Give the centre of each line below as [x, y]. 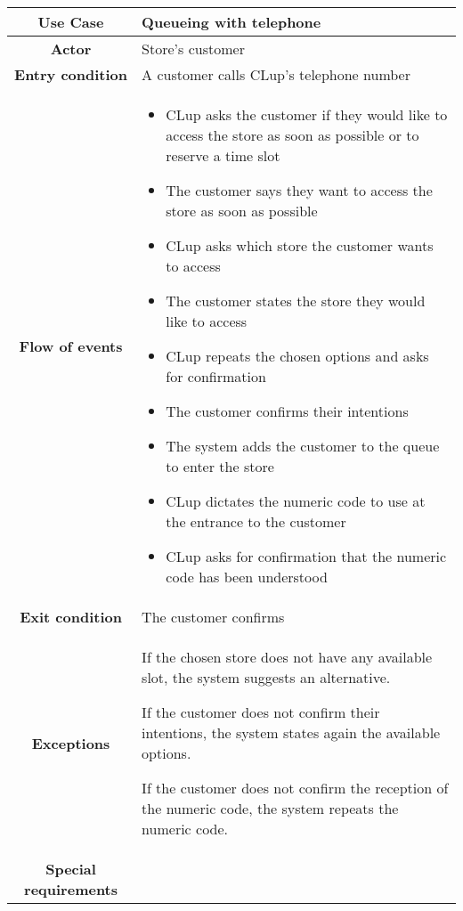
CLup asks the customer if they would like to [307, 114]
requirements [71, 889]
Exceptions [71, 743]
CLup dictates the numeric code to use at [296, 501]
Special [71, 869]
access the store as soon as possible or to [292, 135]
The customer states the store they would [296, 301]
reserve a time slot [223, 155]
